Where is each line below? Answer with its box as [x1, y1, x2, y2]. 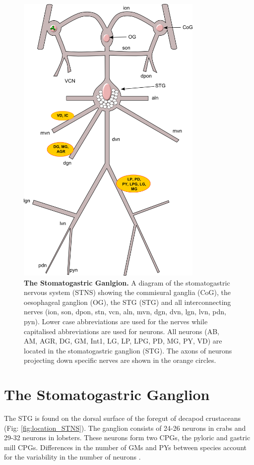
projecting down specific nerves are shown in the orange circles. [24, 355, 216, 365]
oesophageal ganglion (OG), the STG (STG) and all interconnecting [24, 296, 231, 307]
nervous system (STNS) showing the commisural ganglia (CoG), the [24, 287, 231, 297]
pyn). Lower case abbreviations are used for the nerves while [24, 316, 208, 326]
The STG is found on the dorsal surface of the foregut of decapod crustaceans [4, 413, 241, 423]
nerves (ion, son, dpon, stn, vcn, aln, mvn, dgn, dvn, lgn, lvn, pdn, [24, 306, 226, 317]
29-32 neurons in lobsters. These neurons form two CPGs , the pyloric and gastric [4, 432, 251, 443]
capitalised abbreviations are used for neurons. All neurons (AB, [24, 326, 219, 336]
